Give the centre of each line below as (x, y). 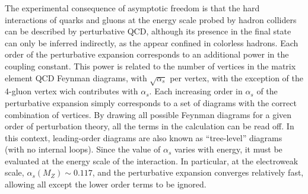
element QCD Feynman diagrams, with (76, 77)
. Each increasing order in (196, 91)
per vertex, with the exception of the (236, 77)
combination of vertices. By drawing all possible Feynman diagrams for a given (148, 114)
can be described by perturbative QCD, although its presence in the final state (148, 31)
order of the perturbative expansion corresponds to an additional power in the (147, 54)
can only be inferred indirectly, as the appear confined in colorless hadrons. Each (152, 42)
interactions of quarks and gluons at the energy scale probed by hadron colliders (151, 19)
